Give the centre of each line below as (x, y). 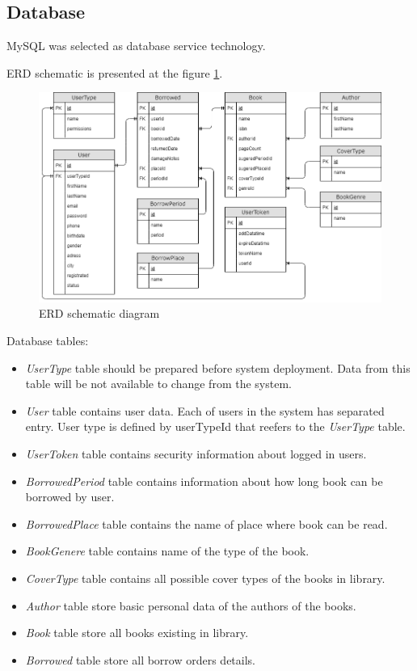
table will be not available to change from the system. (158, 384)
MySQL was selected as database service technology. (136, 46)
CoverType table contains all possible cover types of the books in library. (205, 578)
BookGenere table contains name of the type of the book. (167, 551)
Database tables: (48, 340)
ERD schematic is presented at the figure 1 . (115, 72)
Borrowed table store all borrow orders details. (141, 659)
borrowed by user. (70, 497)
